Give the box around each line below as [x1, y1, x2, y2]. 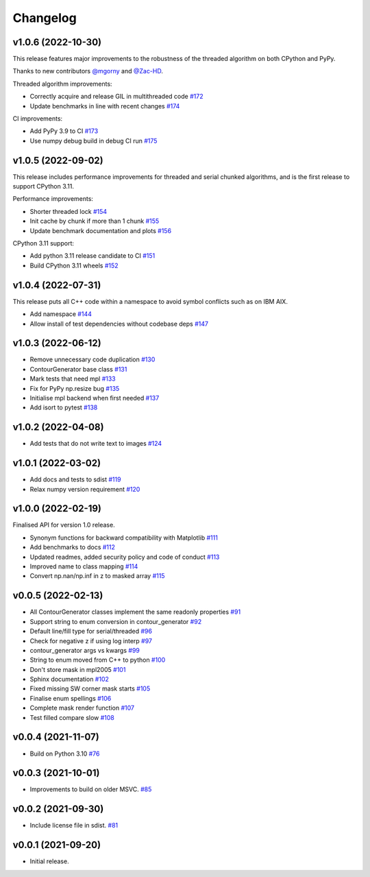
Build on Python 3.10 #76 [29, 749, 100, 758]
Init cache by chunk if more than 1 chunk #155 [29, 217, 160, 226]
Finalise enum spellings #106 [29, 694, 112, 702]
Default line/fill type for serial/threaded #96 [29, 627, 152, 636]
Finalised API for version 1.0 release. [12, 521, 116, 529]
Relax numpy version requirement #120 [29, 485, 140, 493]
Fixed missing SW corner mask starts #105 [29, 684, 151, 693]
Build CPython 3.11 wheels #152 [29, 261, 119, 269]
